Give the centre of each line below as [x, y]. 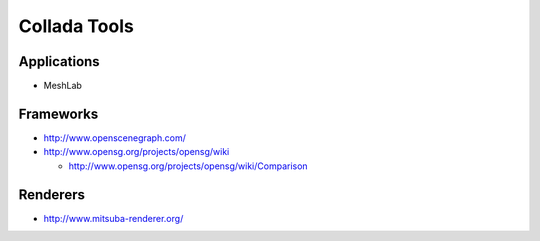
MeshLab [62, 86]
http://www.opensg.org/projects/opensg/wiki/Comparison [188, 166]
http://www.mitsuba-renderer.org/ [113, 218]
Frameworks [58, 113]
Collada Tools [76, 26]
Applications [59, 61]
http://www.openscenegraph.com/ [115, 137]
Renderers [51, 194]
